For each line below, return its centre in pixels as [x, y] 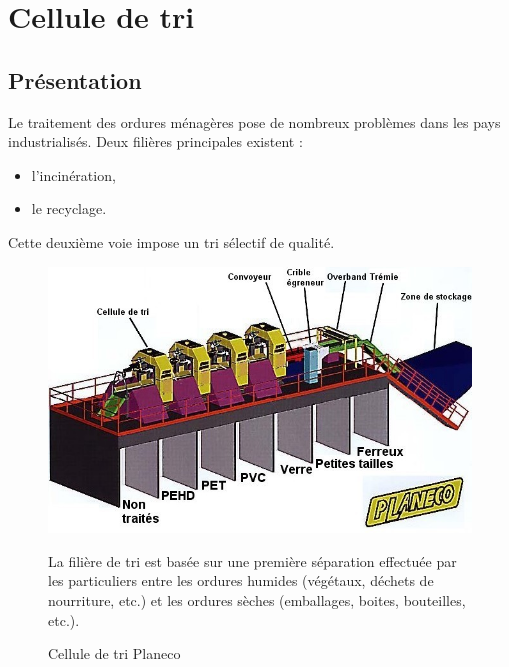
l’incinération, [73, 174]
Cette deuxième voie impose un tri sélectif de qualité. [171, 241]
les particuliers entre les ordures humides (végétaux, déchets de [241, 580]
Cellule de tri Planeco [114, 653]
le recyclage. [69, 208]
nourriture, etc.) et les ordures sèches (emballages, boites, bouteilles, [257, 600]
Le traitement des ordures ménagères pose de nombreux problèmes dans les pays [254, 121]
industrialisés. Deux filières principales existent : [155, 141]
